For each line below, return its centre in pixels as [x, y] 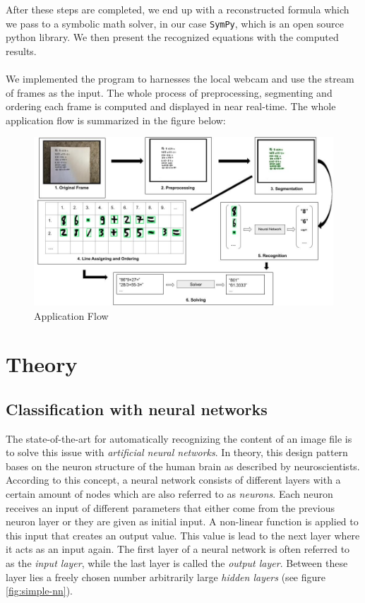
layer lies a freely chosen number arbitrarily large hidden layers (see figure [166, 577]
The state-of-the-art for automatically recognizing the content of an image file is [179, 438]
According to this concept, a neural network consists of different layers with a [173, 480]
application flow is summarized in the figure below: [116, 120]
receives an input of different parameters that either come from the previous [170, 507]
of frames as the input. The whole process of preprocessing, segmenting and [169, 92]
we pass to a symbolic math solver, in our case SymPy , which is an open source [175, 23]
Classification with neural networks [137, 408]
